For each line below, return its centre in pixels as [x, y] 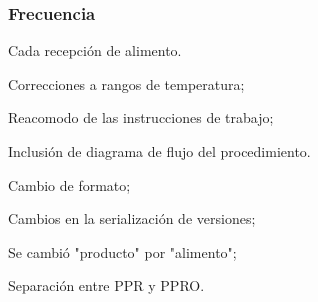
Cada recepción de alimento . [95, 50]
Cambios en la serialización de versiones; [132, 218]
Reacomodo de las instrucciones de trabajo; [141, 117]
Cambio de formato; [69, 184]
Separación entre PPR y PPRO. [106, 285]
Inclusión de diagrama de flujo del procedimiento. [159, 151]
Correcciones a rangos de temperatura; [126, 83]
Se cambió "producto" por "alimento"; [122, 251]
